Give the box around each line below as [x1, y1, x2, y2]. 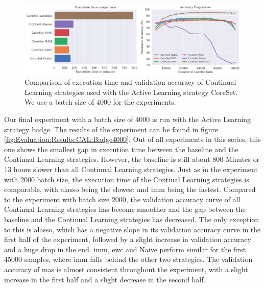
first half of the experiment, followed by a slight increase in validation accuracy [4, 234, 251, 245]
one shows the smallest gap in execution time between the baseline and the [4, 143, 238, 154]
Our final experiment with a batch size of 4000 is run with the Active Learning [4, 114, 251, 125]
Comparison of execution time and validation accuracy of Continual [25, 77, 236, 87]
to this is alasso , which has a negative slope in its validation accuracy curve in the [4, 224, 261, 234]
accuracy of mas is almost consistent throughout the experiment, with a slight [4, 263, 248, 274]
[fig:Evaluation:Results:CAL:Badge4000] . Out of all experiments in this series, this [4, 134, 261, 145]
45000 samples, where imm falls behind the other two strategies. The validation [4, 254, 253, 265]
